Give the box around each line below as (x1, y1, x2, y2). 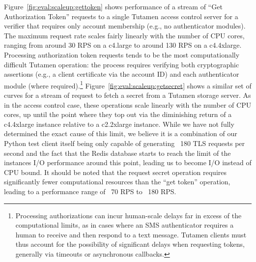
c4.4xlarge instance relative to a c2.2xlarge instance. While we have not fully (4, 118, 234, 129)
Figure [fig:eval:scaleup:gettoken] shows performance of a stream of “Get (4, 1, 223, 11)
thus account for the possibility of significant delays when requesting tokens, (15, 239, 245, 249)
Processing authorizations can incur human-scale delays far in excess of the (15, 210, 242, 220)
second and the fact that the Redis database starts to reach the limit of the (4, 147, 231, 158)
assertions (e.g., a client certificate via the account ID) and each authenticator (4, 69, 239, 79)
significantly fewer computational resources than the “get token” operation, (4, 176, 230, 187)
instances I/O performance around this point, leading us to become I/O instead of (4, 157, 252, 168)
